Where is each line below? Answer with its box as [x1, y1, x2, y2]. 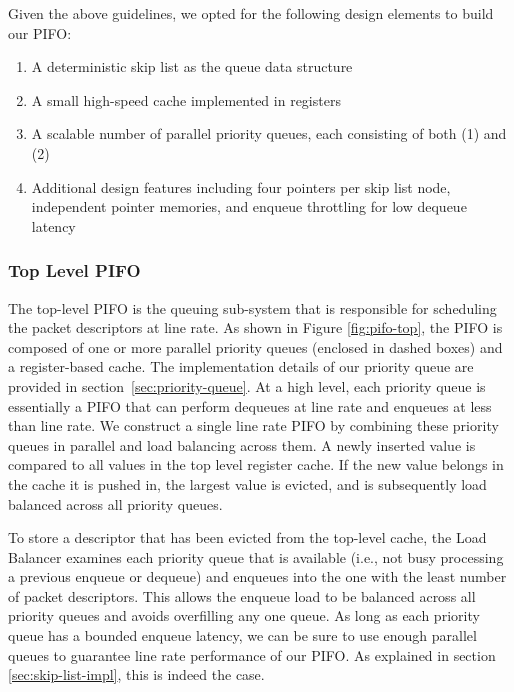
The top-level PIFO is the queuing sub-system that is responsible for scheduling [8, 297, 497, 318]
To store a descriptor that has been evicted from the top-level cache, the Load [8, 527, 487, 548]
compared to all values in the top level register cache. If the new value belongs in [8, 454, 504, 475]
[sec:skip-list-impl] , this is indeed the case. [8, 664, 265, 685]
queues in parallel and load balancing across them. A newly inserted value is [8, 434, 476, 455]
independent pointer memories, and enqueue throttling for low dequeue [31, 196, 467, 217]
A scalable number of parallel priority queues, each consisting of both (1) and [31, 123, 507, 144]
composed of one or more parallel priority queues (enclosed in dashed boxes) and [8, 336, 503, 357]
